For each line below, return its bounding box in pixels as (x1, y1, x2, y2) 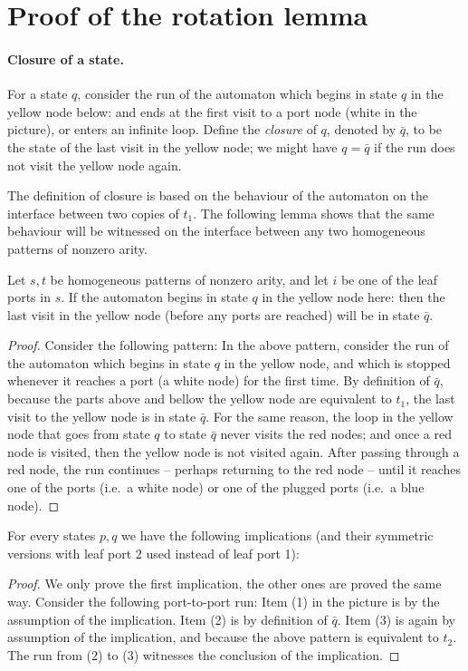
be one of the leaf (340, 269, 438, 288)
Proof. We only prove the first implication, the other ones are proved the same (7, 574, 442, 593)
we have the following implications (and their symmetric (121, 526, 434, 545)
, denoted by (326, 120, 396, 139)
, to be (405, 120, 443, 139)
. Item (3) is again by (337, 609, 456, 628)
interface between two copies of (7, 203, 179, 222)
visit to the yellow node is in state (7, 406, 196, 425)
